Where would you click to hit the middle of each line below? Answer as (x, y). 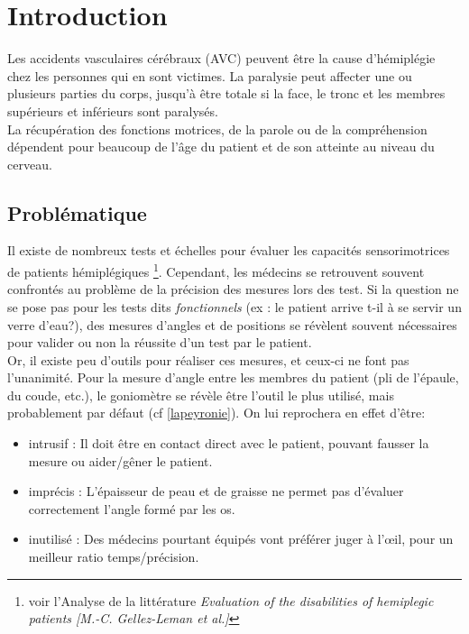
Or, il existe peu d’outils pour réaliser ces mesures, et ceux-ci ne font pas (208, 359)
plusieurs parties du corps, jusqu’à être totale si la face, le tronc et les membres (226, 93)
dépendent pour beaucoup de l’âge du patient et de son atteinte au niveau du (221, 147)
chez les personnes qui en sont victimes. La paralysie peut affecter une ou (210, 75)
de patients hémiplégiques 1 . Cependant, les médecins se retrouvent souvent (216, 270)
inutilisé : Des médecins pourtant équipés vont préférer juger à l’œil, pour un (241, 539)
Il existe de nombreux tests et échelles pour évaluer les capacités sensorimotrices (229, 250)
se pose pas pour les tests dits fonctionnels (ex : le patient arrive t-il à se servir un (234, 306)
